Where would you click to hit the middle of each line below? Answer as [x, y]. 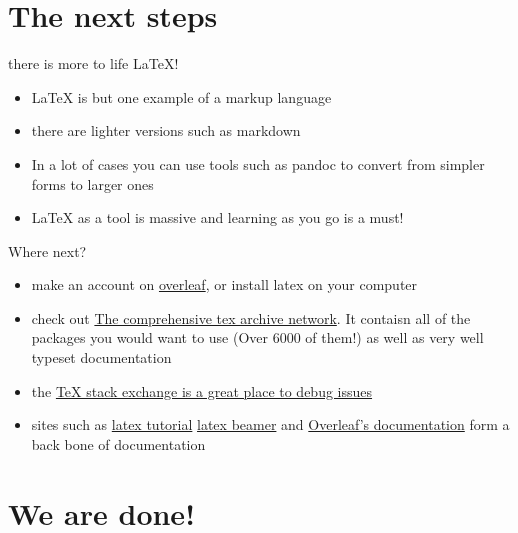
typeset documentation [101, 357]
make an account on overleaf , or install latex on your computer [224, 284]
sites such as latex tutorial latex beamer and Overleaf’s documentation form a [270, 424]
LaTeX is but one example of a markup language [181, 96]
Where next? [47, 250]
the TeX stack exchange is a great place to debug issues [202, 390]
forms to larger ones [92, 183]
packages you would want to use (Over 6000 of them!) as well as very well [257, 337]
